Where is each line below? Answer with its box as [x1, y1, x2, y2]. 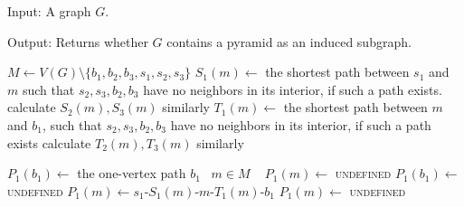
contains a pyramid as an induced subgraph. [166, 32, 412, 51]
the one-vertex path [77, 164, 186, 183]
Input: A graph [7, 2, 91, 20]
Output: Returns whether [7, 32, 148, 51]
